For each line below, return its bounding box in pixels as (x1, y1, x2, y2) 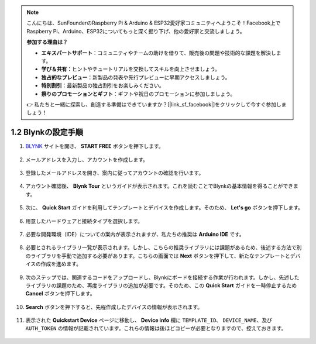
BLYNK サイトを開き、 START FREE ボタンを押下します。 (25, 143, 164, 150)
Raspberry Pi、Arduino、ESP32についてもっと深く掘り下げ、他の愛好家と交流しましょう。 (26, 27, 245, 35)
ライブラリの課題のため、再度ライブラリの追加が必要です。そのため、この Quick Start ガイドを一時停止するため (25, 281, 297, 289)
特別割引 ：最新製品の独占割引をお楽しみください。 (41, 82, 164, 89)
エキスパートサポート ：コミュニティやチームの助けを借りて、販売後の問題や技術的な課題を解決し (41, 49, 276, 56)
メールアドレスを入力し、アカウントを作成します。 (25, 156, 149, 163)
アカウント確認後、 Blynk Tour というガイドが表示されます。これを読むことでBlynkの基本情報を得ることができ (25, 183, 294, 190)
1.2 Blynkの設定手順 (11, 128, 83, 137)
